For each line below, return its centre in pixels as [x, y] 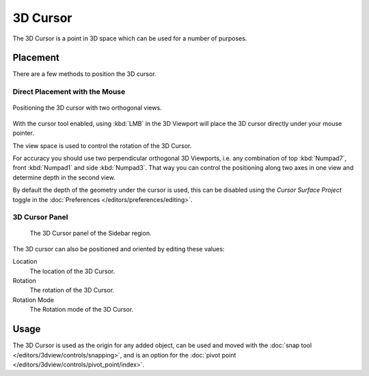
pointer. [23, 133]
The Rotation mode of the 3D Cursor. [82, 310]
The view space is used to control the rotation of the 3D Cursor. [102, 146]
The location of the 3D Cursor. [72, 271]
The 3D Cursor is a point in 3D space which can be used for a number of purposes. [130, 38]
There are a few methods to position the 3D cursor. [84, 74]
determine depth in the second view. [64, 177]
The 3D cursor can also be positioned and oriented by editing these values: [119, 249]
